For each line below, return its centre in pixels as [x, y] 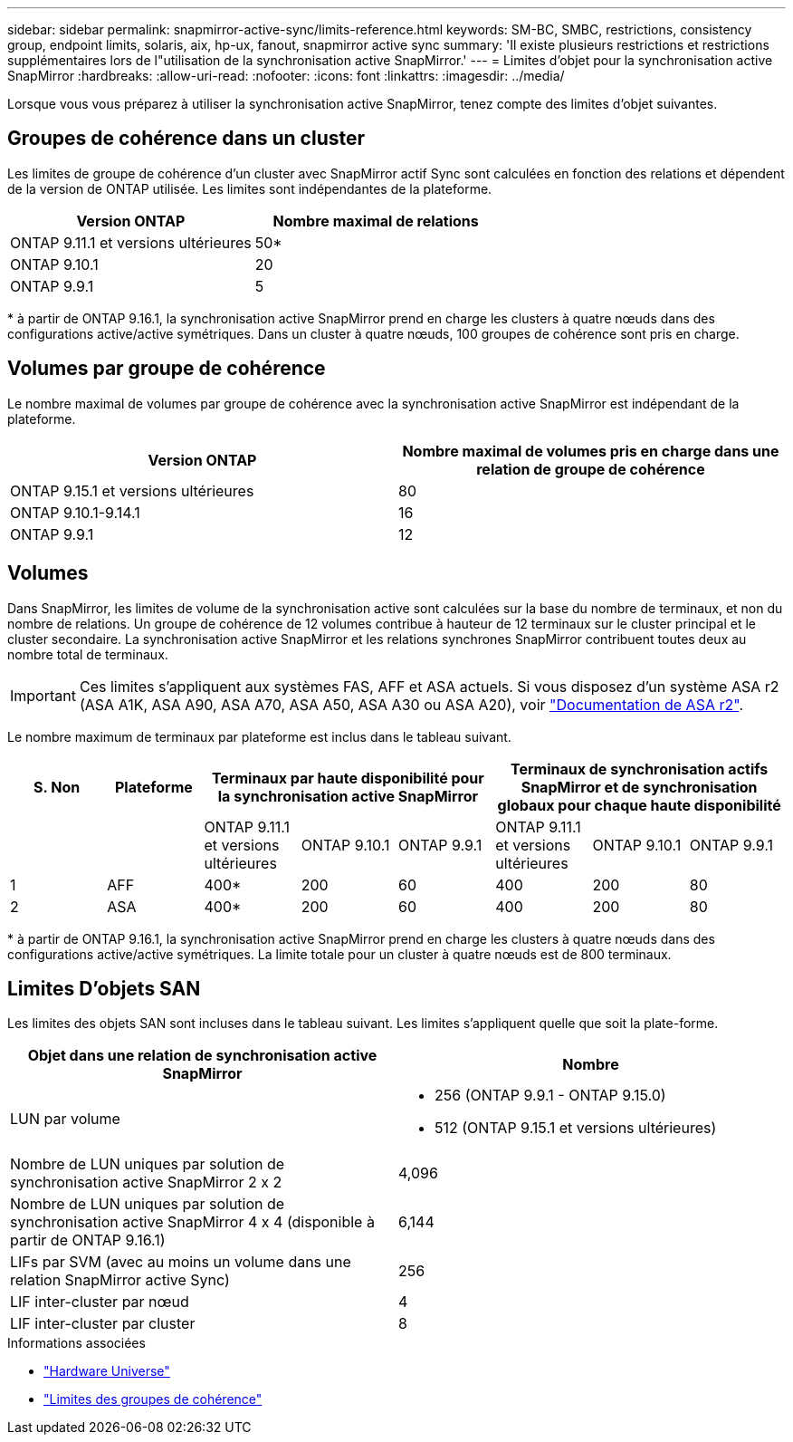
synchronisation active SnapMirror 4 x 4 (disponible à [192, 1222]
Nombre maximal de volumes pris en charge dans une [591, 451]
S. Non [57, 787]
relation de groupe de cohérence [591, 469]
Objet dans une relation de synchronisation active [202, 1056]
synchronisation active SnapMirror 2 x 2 [146, 1182]
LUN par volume [65, 1119]
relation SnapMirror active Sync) [120, 1280]
